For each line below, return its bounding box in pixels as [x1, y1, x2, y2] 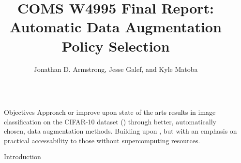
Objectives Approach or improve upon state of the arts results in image [4, 107, 216, 117]
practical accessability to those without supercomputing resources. [4, 135, 200, 145]
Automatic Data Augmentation [10, 17, 222, 37]
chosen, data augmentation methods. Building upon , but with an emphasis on [4, 126, 237, 136]
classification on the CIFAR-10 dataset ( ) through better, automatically [4, 116, 216, 126]
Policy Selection [61, 36, 170, 55]
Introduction [4, 151, 41, 162]
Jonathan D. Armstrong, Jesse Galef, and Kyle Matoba [33, 64, 198, 74]
